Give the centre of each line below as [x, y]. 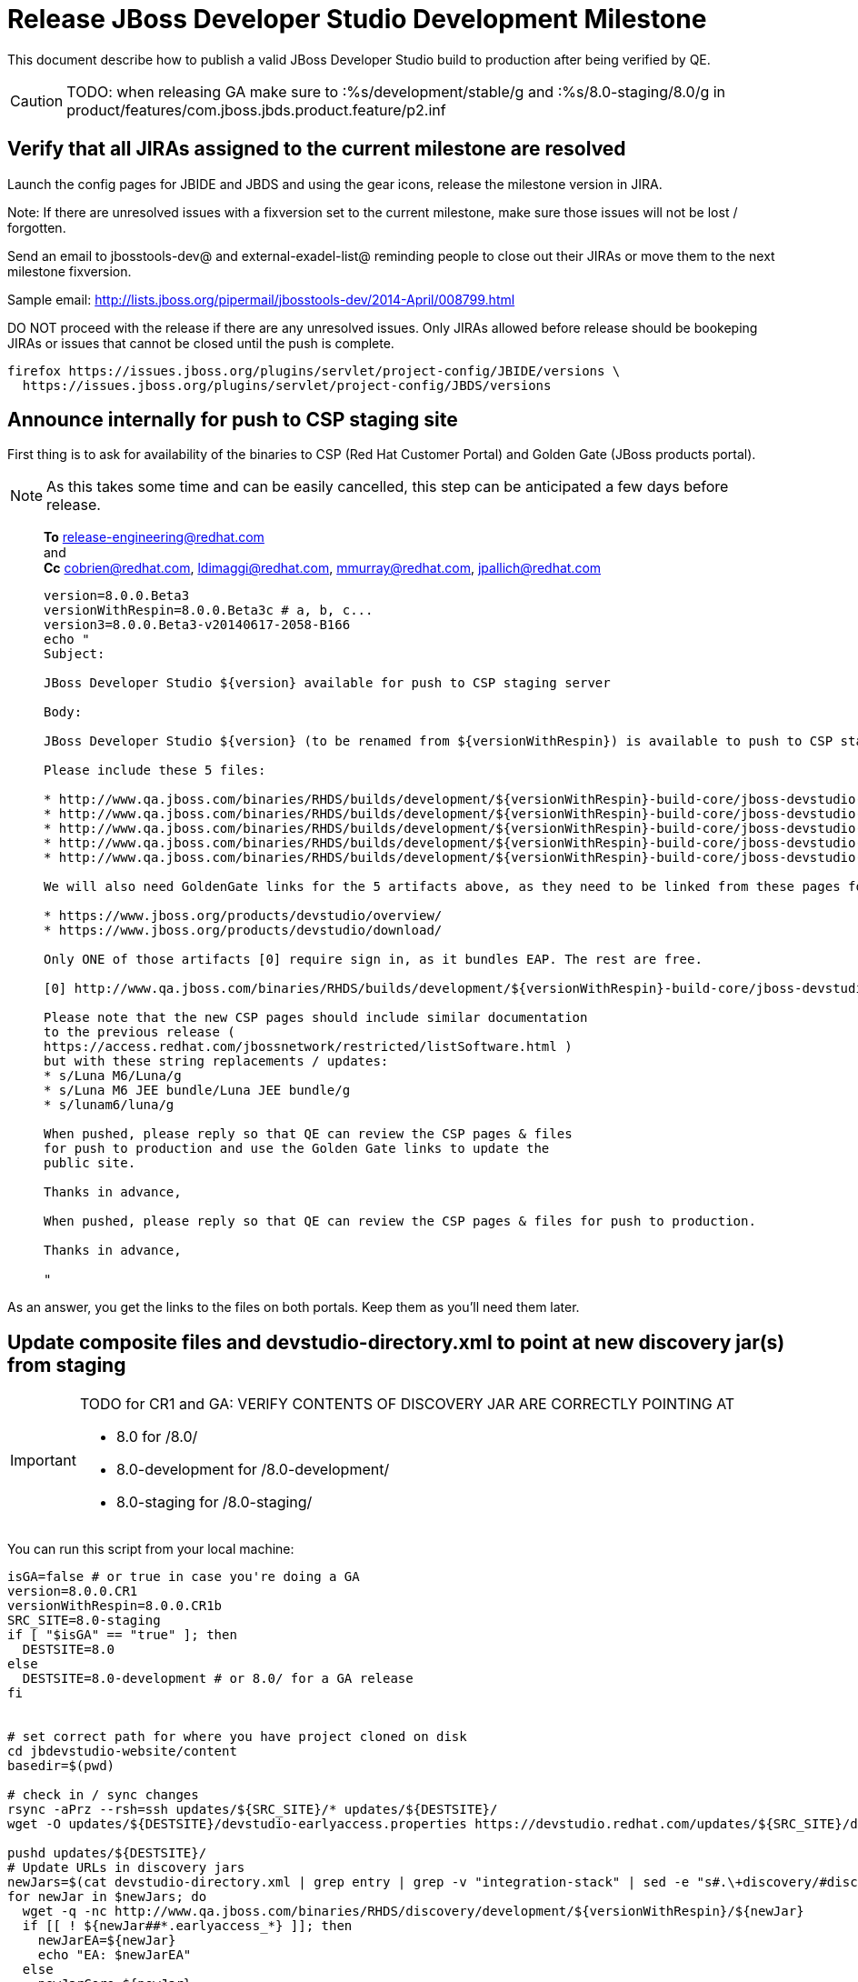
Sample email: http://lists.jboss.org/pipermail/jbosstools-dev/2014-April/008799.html [261, 299]
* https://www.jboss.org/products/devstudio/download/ [243, 931]
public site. [90, 1163]
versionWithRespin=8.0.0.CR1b [115, 1606]
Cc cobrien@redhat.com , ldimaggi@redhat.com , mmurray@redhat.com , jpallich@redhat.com [323, 568]
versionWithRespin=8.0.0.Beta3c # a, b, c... [209, 611]
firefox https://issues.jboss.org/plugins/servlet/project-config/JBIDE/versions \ [314, 370]
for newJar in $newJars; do [107, 1897]
